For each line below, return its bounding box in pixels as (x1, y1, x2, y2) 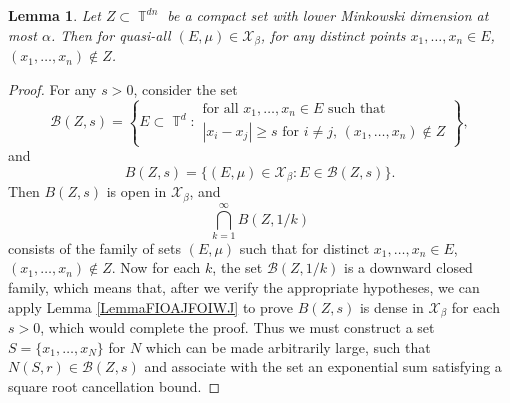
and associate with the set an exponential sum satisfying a (144, 356, 502, 377)
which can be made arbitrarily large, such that (145, 336, 431, 357)
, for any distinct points (260, 24, 406, 45)
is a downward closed (344, 257, 473, 278)
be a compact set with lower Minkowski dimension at (167, 5, 489, 25)
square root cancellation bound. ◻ (8, 375, 221, 396)
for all (202, 101, 239, 116)
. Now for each (111, 257, 201, 278)
